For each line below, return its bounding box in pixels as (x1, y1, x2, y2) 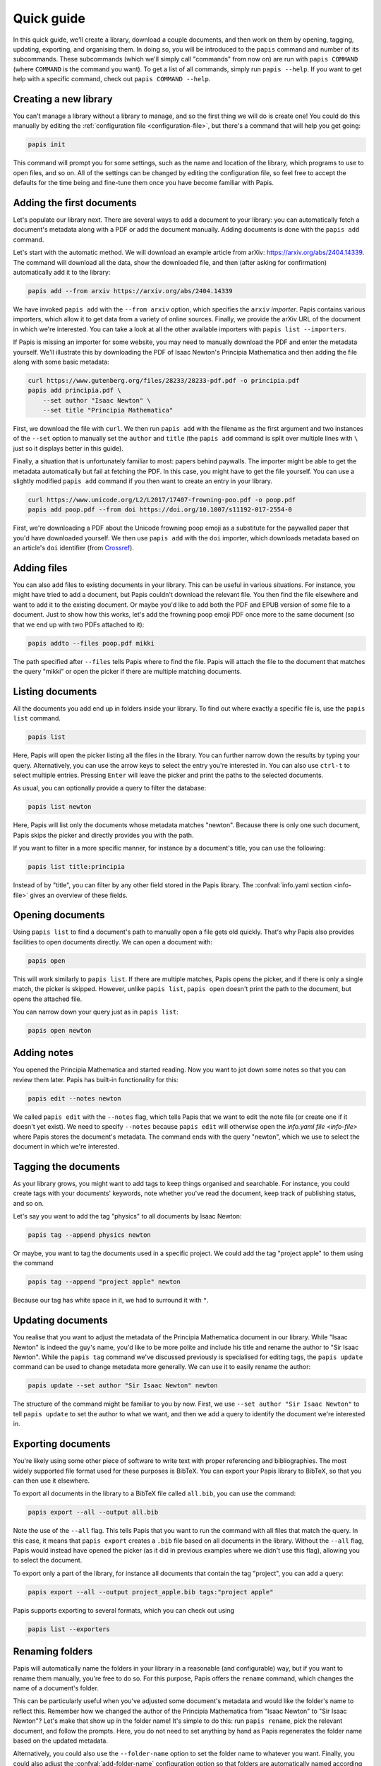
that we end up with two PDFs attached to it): (13, 620, 145, 629)
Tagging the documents (13, 1161, 121, 1173)
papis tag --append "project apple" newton (28, 1278, 181, 1286)
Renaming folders (13, 1646, 93, 1658)
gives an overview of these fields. (29, 891, 128, 899)
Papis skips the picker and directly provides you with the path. (13, 831, 194, 839)
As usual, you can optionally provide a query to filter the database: (13, 784, 207, 793)
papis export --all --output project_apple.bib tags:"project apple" (28, 1588, 274, 1596)
